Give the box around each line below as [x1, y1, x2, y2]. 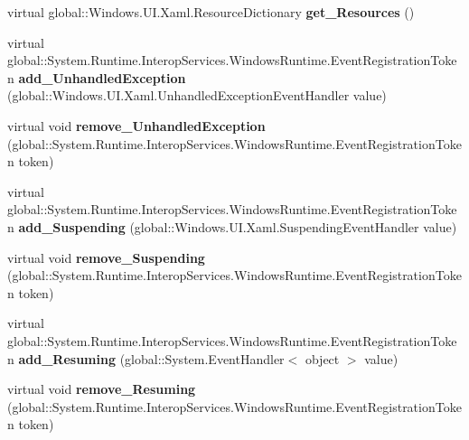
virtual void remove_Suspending [7, 248, 205, 267]
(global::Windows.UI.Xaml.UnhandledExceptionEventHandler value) [7, 86, 387, 105]
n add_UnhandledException [7, 68, 186, 87]
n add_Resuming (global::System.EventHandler [7, 349, 285, 368]
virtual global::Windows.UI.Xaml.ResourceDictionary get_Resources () [7, 3, 415, 21]
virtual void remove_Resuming [7, 379, 196, 398]
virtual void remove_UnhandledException [7, 116, 266, 135]
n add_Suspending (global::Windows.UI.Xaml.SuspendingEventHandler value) [7, 217, 457, 236]
